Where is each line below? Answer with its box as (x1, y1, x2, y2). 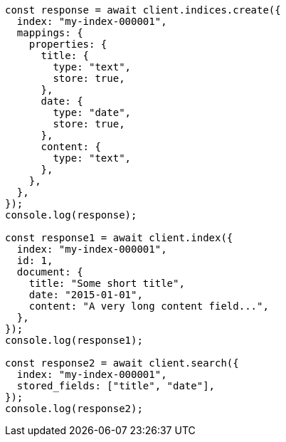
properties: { (28, 38, 107, 50)
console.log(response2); (5, 403, 143, 414)
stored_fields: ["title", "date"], (16, 380, 216, 391)
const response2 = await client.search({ (5, 357, 239, 369)
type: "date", (53, 107, 132, 118)
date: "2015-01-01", (28, 289, 143, 300)
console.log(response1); (5, 335, 143, 346)
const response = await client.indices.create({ (5, 4, 281, 16)
